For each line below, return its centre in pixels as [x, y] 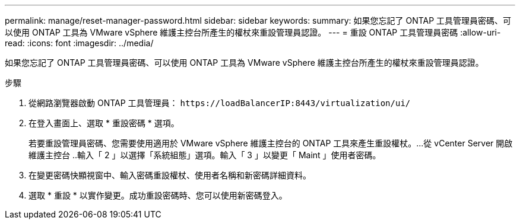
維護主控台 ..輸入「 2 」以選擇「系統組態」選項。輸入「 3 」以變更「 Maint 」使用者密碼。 [205, 155]
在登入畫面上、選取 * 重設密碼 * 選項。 [104, 123]
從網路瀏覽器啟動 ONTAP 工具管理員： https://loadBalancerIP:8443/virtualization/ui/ [220, 103]
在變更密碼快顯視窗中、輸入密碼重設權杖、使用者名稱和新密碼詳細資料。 [170, 175]
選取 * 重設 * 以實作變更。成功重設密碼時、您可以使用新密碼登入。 [158, 195]
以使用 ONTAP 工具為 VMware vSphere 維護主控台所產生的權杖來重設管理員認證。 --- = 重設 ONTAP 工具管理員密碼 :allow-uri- [253, 32]
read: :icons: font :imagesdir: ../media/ [79, 43]
